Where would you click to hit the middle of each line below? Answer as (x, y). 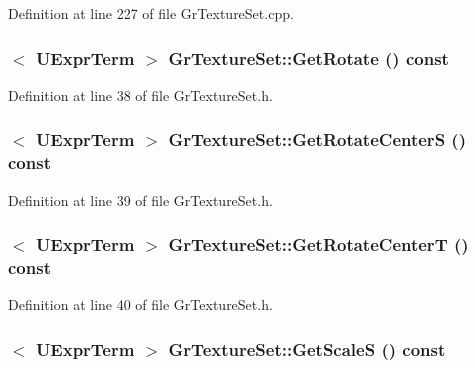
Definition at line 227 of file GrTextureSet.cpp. (151, 13)
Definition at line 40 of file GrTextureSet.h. (140, 304)
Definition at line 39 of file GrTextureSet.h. (140, 199)
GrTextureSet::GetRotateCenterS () (317, 139)
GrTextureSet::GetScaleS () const (307, 348)
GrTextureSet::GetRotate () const (308, 57)
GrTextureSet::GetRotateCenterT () (318, 244)
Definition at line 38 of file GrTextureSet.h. (140, 94)
